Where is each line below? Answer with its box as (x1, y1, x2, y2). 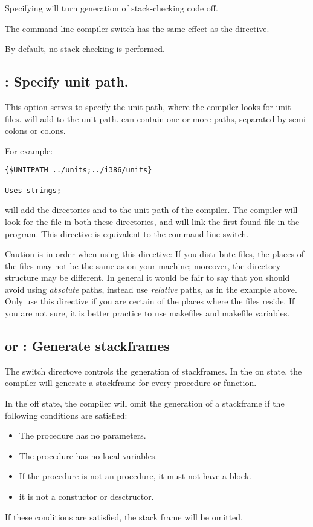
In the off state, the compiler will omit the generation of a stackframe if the (5, 397, 285, 410)
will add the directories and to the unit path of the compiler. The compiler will (5, 203, 298, 216)
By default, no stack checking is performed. (5, 42, 165, 55)
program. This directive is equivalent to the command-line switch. (5, 227, 249, 240)
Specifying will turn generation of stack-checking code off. (5, 2, 218, 14)
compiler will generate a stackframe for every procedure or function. (5, 376, 257, 389)
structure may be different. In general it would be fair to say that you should (5, 271, 290, 284)
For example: (5, 144, 53, 157)
